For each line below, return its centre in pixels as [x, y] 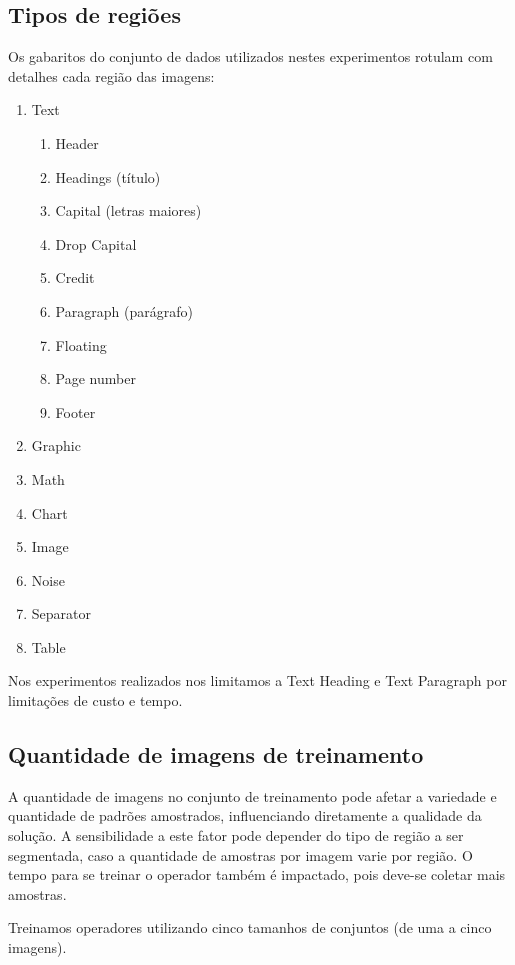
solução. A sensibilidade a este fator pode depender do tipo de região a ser [236, 835]
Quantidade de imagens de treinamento [216, 754]
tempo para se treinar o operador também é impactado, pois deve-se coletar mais [257, 874]
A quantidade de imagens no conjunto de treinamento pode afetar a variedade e [252, 795]
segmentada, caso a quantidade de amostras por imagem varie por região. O [240, 854]
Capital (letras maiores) [128, 210]
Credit [75, 277]
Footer [75, 411]
